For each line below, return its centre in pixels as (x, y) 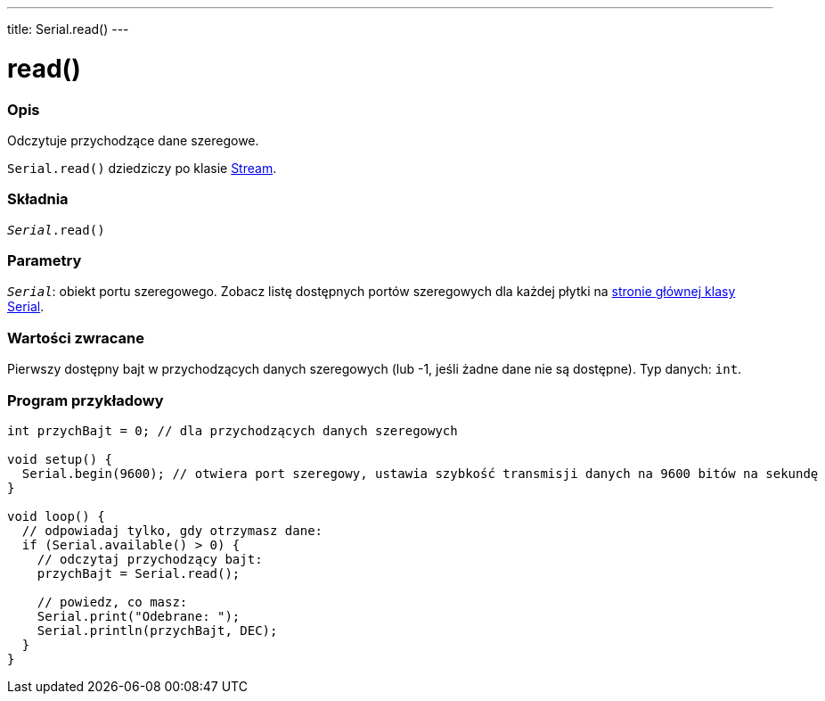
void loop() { (56, 516)
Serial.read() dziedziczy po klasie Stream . (142, 168)
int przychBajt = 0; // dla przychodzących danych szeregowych (233, 430)
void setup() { (60, 459)
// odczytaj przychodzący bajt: (150, 559)
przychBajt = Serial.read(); (139, 573)
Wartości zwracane (76, 338)
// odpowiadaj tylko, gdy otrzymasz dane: (172, 530)
